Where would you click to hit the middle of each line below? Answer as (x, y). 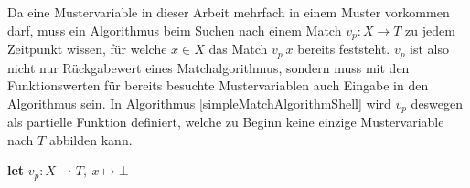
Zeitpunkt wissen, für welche (87, 49)
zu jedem (430, 30)
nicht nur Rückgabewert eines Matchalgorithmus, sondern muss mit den (208, 67)
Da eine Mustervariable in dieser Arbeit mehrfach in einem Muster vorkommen (229, 12)
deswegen (437, 103)
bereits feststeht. (344, 49)
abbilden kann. (91, 139)
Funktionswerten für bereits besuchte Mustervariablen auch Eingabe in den (218, 85)
